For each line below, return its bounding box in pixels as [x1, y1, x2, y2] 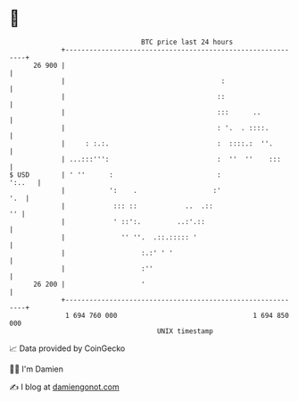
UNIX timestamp [156, 326, 214, 336]
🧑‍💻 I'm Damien [9, 363, 64, 374]
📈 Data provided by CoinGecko [9, 343, 126, 354]
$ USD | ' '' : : [9, 170, 221, 180]
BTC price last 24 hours [141, 38, 234, 46]
